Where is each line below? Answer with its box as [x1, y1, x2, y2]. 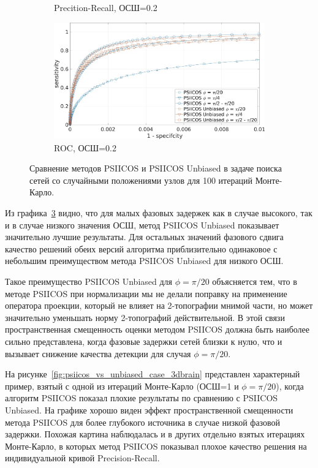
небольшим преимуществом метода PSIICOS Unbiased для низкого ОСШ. [5, 254, 284, 267]
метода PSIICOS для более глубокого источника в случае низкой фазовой [5, 415, 281, 428]
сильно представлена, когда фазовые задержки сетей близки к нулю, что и [5, 334, 282, 347]
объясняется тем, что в [212, 275, 297, 287]
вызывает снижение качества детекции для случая [5, 347, 191, 360]
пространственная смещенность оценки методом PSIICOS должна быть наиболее [5, 323, 310, 336]
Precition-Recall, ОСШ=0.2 [54, 1, 157, 13]
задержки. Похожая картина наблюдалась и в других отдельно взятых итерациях [5, 428, 305, 440]
